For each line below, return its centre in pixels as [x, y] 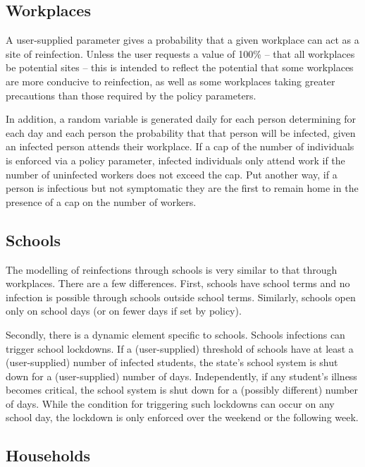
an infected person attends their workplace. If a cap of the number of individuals [180, 146]
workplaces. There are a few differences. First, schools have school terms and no [178, 283]
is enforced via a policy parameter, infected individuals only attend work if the [175, 160]
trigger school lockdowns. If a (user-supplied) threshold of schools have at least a [180, 348]
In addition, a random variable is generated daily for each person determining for [181, 119]
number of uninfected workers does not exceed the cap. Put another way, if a [172, 174]
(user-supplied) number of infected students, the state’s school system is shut [172, 362]
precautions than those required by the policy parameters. [131, 95]
